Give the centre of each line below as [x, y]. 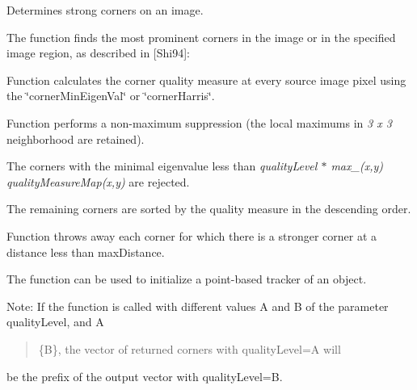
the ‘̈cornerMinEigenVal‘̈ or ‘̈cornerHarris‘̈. [111, 96]
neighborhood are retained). [76, 138]
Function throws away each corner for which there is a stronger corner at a [192, 235]
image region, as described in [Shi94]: [98, 53]
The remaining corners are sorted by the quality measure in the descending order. [209, 209]
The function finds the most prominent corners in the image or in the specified [201, 37]
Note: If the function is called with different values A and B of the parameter [198, 306]
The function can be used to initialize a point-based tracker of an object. [187, 279]
